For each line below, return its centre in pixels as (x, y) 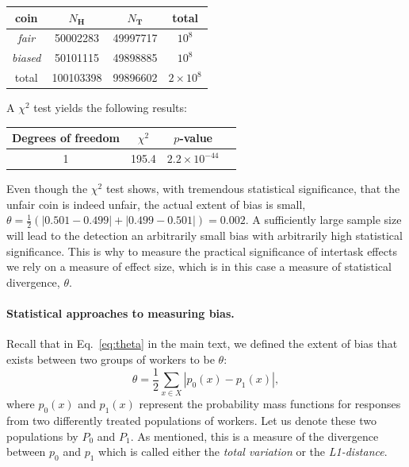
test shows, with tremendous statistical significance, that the (253, 189)
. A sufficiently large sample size (323, 220)
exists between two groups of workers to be (111, 359)
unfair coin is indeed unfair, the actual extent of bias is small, (156, 204)
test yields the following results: (110, 108)
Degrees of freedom (66, 138)
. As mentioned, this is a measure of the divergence (254, 436)
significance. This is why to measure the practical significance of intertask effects (202, 251)
